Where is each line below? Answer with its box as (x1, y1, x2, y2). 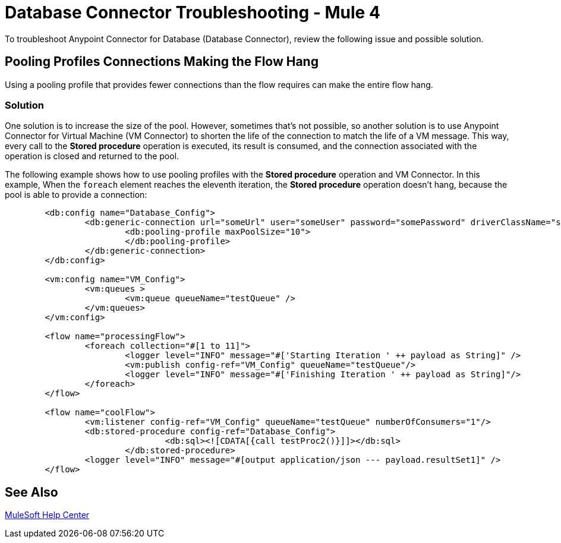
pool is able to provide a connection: (5, 190, 147, 200)
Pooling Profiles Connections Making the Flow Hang (5, 54, 319, 70)
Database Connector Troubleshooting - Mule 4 (5, 2, 380, 23)
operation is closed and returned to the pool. (5, 151, 179, 162)
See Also (5, 484, 58, 500)
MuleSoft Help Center (5, 510, 90, 520)
